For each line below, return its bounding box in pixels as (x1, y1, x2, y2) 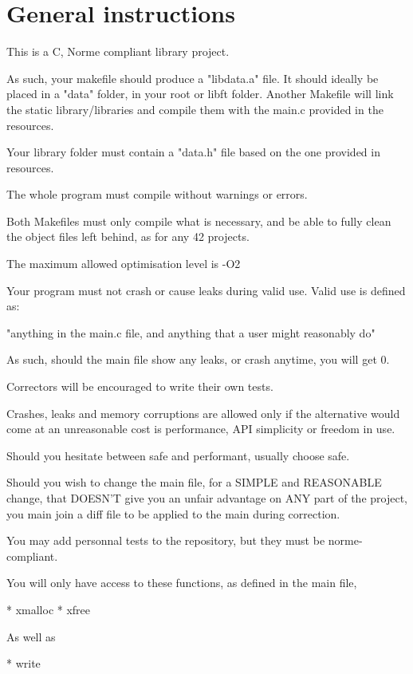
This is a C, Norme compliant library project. (6, 43, 230, 60)
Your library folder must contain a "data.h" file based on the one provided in (6, 144, 380, 160)
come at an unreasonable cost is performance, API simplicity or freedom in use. (6, 420, 395, 437)
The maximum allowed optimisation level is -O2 (6, 255, 241, 272)
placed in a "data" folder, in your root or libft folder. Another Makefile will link (6, 85, 394, 102)
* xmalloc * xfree (6, 601, 91, 617)
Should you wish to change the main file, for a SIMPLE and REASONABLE (6, 474, 382, 491)
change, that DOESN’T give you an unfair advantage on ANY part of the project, (6, 490, 407, 506)
